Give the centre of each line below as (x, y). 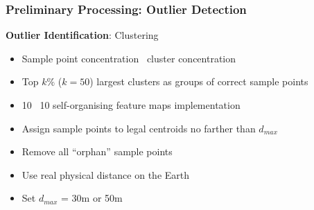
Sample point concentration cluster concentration (129, 58)
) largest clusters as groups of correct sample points (199, 81)
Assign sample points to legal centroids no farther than (139, 128)
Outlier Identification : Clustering (82, 35)
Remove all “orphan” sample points (97, 151)
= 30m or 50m (92, 198)
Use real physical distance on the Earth (106, 174)
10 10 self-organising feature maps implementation (131, 105)
